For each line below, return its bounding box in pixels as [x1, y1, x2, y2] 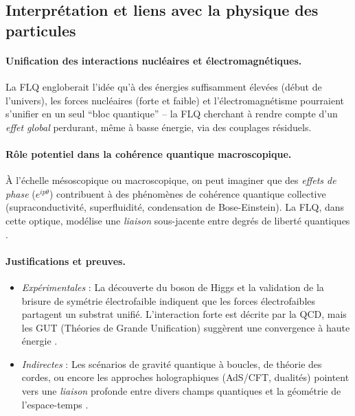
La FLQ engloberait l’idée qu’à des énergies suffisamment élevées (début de [5, 79, 322, 93]
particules [5, 19, 76, 41]
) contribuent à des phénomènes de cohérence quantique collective [49, 186, 326, 200]
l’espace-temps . [21, 397, 89, 411]
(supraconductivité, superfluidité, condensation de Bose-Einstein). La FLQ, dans [5, 200, 345, 214]
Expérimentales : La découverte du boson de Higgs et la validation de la [21, 279, 324, 294]
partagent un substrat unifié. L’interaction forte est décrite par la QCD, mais [21, 307, 347, 321]
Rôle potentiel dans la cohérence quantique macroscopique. [5, 146, 292, 161]
